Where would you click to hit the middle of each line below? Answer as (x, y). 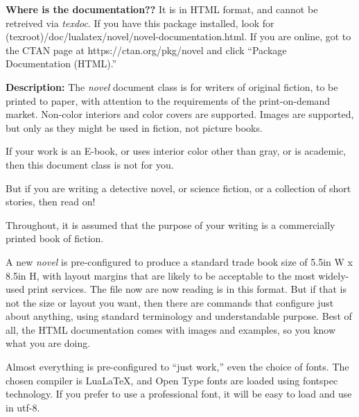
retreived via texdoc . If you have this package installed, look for (140, 23)
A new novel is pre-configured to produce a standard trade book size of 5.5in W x (179, 261)
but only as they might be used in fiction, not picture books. (134, 127)
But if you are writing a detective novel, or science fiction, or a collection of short (178, 188)
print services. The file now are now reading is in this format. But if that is (187, 289)
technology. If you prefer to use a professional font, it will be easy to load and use (179, 394)
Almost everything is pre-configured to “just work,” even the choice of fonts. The (177, 367)
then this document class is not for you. (90, 164)
